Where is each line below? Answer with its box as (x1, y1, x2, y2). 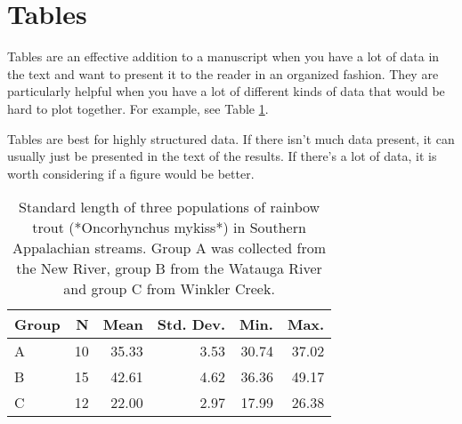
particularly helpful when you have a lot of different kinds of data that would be (7, 82, 445, 100)
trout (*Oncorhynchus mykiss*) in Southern (32, 217, 306, 238)
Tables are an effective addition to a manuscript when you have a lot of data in (7, 47, 440, 66)
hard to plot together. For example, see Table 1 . (7, 99, 269, 117)
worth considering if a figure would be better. (7, 164, 255, 182)
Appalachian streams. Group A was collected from (12, 237, 327, 259)
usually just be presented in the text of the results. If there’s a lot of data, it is (7, 147, 437, 165)
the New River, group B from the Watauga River (16, 258, 322, 279)
